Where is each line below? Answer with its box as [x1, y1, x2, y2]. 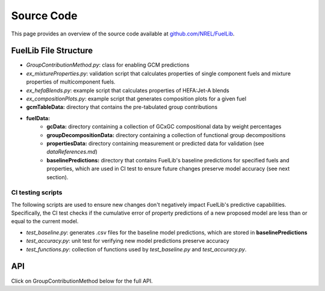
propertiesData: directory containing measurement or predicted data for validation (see [46, 139, 264, 147]
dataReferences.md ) [46, 148, 97, 156]
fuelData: [26, 114, 51, 121]
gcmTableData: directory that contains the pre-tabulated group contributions [26, 103, 218, 111]
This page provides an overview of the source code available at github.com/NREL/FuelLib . [11, 30, 235, 37]
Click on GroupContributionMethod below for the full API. [11, 277, 153, 284]
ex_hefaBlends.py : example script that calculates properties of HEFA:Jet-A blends [26, 87, 230, 94]
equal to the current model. [11, 218, 79, 225]
